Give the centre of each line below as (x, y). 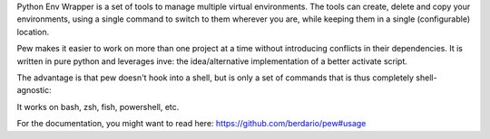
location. (33, 32)
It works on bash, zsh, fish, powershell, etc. (98, 107)
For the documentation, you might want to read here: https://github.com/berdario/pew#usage (191, 124)
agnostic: (34, 90)
